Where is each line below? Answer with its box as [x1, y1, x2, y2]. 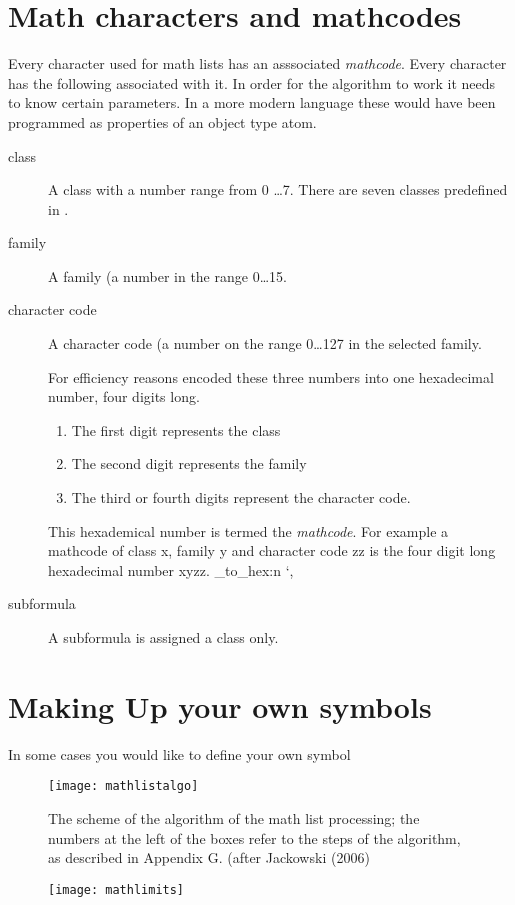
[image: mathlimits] [48, 882, 185, 897]
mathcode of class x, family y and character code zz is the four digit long [48, 540, 496, 561]
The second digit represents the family [71, 453, 307, 474]
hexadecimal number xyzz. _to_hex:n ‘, [48, 559, 294, 580]
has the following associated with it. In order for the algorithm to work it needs [8, 72, 496, 93]
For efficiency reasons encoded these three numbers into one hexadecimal [48, 366, 494, 387]
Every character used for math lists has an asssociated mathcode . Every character [8, 53, 507, 74]
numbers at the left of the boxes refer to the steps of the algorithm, [48, 827, 461, 848]
